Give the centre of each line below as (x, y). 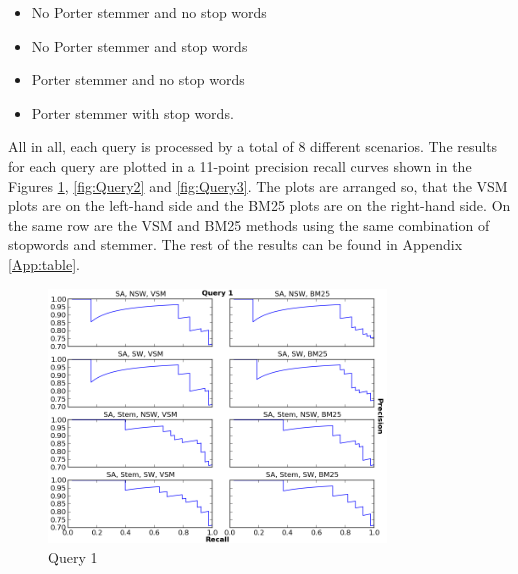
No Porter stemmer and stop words (139, 45)
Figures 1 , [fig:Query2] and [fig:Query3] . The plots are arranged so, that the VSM (258, 185)
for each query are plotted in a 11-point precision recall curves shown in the (240, 165)
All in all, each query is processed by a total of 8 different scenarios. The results (253, 146)
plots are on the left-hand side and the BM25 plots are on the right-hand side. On (259, 205)
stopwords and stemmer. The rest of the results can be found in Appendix (235, 244)
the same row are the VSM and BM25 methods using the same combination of (249, 224)
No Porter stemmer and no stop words (149, 12)
